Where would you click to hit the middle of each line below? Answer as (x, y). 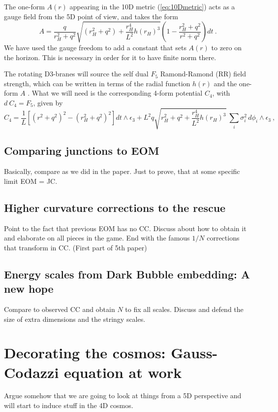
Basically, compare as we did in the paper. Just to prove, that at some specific (122, 171)
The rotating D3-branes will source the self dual (76, 74)
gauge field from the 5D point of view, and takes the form (91, 16)
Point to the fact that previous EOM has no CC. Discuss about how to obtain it (125, 228)
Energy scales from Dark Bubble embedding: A (127, 274)
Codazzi (31, 372)
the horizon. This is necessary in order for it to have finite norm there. (110, 57)
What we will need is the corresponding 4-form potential (117, 93)
